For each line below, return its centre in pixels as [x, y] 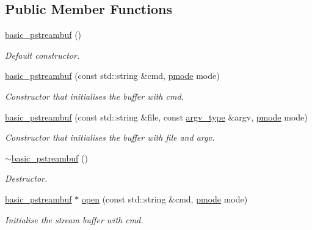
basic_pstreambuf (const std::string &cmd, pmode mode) [112, 76]
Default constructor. [42, 55]
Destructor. [26, 178]
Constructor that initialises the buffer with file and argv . [110, 137]
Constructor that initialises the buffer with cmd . [94, 96]
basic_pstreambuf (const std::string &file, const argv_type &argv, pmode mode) [156, 117]
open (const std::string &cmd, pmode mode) [165, 198]
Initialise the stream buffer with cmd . [74, 219]
